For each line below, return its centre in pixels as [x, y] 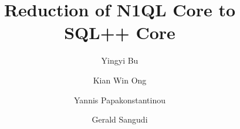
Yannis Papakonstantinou [120, 100]
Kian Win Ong [120, 80]
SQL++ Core [120, 32]
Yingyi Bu [120, 60]
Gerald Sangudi [120, 119]
